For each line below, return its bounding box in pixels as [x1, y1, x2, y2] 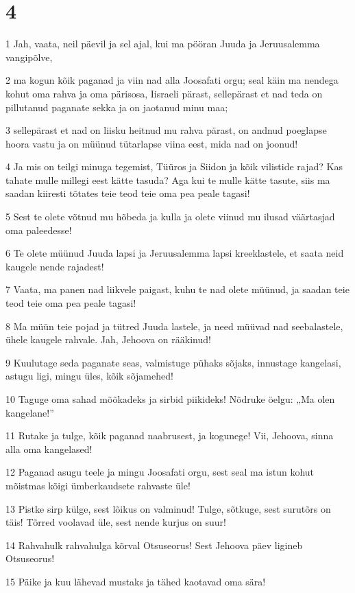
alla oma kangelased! [5, 441, 93, 456]
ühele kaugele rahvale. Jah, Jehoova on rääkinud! [5, 332, 211, 347]
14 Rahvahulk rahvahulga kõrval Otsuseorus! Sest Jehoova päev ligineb [5, 537, 303, 552]
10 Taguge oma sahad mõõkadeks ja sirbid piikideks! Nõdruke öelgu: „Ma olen [5, 392, 335, 406]
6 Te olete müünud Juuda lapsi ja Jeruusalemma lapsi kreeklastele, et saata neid [5, 246, 344, 260]
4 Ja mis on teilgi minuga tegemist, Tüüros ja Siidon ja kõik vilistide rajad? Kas [5, 159, 343, 174]
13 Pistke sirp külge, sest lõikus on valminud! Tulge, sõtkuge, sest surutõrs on [5, 501, 331, 515]
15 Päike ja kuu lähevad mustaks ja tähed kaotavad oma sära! [5, 574, 266, 588]
